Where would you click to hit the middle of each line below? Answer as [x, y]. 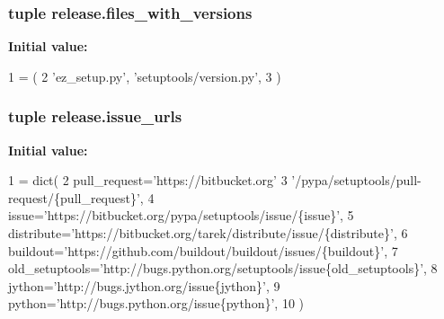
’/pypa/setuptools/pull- [356, 180]
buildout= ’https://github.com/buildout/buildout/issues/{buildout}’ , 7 [203, 250]
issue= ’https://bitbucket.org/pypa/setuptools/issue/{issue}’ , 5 [181, 215]
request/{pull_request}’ [74, 197]
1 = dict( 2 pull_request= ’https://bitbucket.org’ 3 [148, 180]
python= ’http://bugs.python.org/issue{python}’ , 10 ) [156, 303]
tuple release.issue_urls [95, 116]
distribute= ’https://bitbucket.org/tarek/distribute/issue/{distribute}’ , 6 [208, 233]
